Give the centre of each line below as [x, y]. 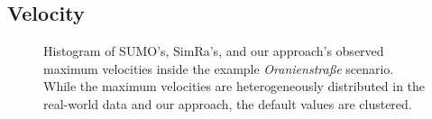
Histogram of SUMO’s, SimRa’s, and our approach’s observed [214, 51]
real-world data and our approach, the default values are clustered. [228, 103]
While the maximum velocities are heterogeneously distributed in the [234, 86]
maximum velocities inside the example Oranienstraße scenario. [219, 68]
